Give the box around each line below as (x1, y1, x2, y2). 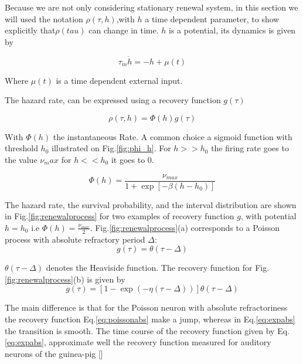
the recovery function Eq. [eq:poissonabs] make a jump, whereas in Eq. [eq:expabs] (5, 313, 295, 325)
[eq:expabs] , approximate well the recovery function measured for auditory (5, 336, 271, 348)
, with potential (240, 210, 297, 222)
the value (5, 153, 38, 165)
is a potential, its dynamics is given (169, 24, 296, 36)
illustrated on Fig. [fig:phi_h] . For (52, 142, 171, 154)
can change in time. (88, 24, 159, 36)
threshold (5, 142, 38, 154)
